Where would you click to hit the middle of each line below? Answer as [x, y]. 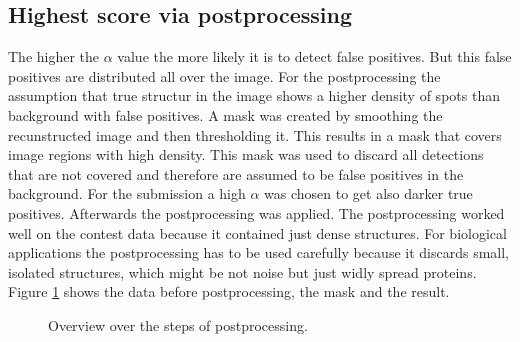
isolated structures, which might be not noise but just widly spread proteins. [242, 271]
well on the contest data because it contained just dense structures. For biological [257, 232]
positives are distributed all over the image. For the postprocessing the [224, 75]
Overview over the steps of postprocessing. [178, 324]
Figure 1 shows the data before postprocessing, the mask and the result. [229, 291]
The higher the [54, 56]
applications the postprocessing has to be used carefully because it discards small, [258, 252]
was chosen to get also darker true [368, 193]
